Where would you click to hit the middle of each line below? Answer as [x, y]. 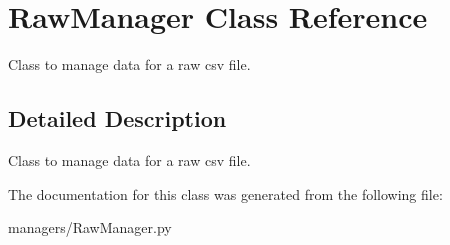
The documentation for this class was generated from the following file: [225, 193]
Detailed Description [117, 118]
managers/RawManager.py [90, 227]
